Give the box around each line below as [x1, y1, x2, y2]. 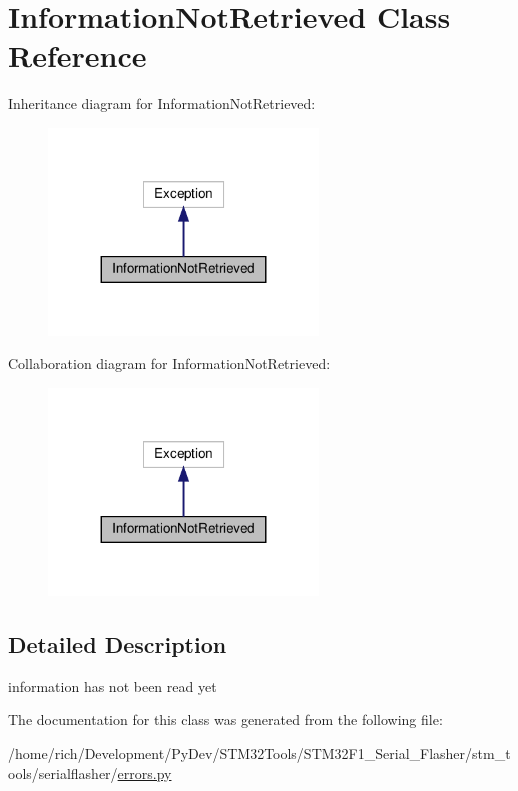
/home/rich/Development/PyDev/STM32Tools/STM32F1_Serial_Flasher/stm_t [8, 742, 511, 763]
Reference [8, 35, 147, 76]
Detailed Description [8, 628, 227, 659]
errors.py [117, 762, 172, 783]
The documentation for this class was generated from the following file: [8, 709, 443, 730]
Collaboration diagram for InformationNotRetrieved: [8, 353, 331, 374]
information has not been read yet [8, 675, 217, 696]
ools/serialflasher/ [8, 762, 118, 783]
